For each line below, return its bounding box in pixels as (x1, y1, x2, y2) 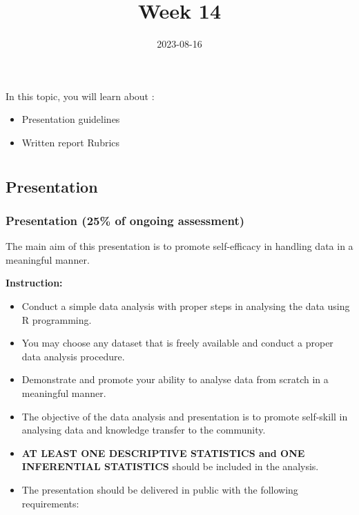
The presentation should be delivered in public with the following (21, 483, 298, 497)
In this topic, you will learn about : (6, 88, 155, 103)
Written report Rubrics (21, 135, 120, 149)
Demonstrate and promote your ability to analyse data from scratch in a (21, 372, 329, 387)
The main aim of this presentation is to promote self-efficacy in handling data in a (6, 239, 353, 253)
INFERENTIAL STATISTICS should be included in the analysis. (21, 459, 319, 474)
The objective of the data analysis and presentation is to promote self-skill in (21, 409, 348, 423)
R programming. (21, 312, 92, 327)
